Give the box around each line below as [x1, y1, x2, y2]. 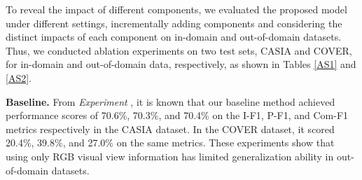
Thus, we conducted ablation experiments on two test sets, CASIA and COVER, [6, 43, 352, 57]
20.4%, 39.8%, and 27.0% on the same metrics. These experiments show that [6, 135, 335, 150]
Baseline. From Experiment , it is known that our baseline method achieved [6, 94, 335, 109]
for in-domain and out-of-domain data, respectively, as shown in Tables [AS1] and [6, 57, 356, 71]
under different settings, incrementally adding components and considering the [6, 15, 342, 30]
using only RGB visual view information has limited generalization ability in [6, 148, 334, 163]
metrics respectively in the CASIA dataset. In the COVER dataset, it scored [6, 121, 335, 136]
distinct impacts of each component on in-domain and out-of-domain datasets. [6, 29, 342, 44]
